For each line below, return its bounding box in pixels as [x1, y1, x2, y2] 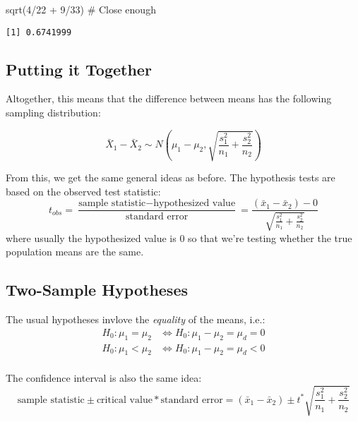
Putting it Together [6, 58, 152, 80]
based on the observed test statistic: [6, 183, 161, 198]
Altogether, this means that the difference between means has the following [6, 91, 332, 106]
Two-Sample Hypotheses [6, 279, 189, 301]
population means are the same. [6, 244, 144, 259]
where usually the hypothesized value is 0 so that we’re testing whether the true [6, 230, 352, 245]
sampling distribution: [6, 105, 101, 120]
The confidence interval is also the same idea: [6, 370, 202, 385]
